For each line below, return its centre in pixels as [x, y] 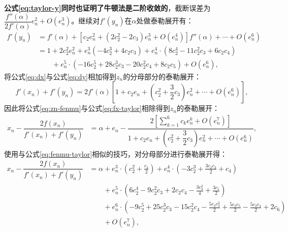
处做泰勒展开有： [165, 21]
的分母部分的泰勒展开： [162, 76]
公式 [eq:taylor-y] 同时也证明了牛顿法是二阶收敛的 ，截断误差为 [107, 8]
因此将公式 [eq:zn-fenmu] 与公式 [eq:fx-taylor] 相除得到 [87, 108]
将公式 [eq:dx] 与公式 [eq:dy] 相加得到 [60, 76]
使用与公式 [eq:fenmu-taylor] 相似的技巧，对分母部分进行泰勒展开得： [116, 153]
